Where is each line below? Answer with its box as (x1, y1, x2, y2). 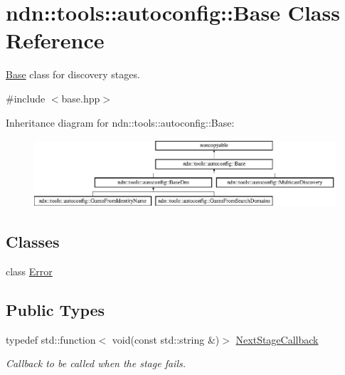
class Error (6, 263, 53, 278)
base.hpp (61, 90, 100, 105)
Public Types (6, 298, 105, 320)
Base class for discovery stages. (6, 67, 140, 82)
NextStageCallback (235, 332, 319, 347)
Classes (6, 231, 60, 253)
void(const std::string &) (112, 332, 220, 347)
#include (6, 90, 46, 105)
